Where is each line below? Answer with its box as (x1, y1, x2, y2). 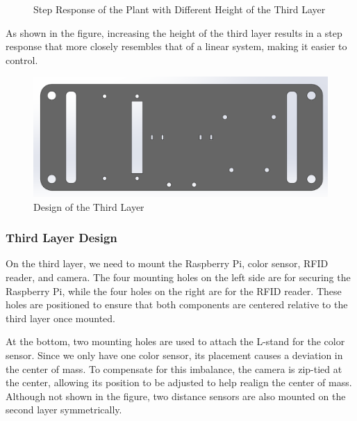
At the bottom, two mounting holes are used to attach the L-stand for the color (6, 334, 345, 349)
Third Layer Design (6, 229, 117, 246)
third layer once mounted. (6, 310, 115, 325)
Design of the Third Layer (33, 199, 144, 214)
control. (6, 52, 38, 67)
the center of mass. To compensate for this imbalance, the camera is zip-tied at (6, 361, 342, 376)
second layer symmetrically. (6, 402, 122, 417)
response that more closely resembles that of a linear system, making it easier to (6, 39, 347, 54)
